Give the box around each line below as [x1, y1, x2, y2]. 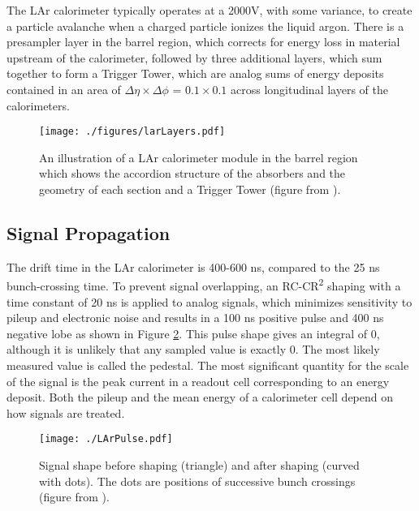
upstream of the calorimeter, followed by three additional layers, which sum [6, 49, 382, 66]
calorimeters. [6, 97, 70, 114]
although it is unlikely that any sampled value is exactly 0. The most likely [6, 341, 380, 358]
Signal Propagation [6, 220, 171, 245]
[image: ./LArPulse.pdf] [39, 433, 173, 445]
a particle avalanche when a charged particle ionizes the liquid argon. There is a [6, 17, 404, 34]
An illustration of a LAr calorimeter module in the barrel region [39, 148, 358, 165]
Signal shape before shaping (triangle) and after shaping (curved [39, 457, 360, 474]
